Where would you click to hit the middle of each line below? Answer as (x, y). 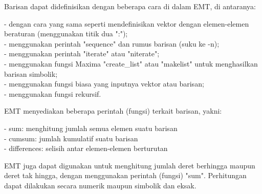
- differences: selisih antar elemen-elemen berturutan (86, 148)
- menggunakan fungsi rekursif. (53, 93)
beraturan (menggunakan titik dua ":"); (66, 34)
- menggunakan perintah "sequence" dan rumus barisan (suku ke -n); (112, 43)
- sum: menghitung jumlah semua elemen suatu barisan (91, 128)
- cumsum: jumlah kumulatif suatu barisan (71, 138)
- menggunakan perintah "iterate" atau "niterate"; (82, 53)
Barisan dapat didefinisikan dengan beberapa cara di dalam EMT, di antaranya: (130, 6)
